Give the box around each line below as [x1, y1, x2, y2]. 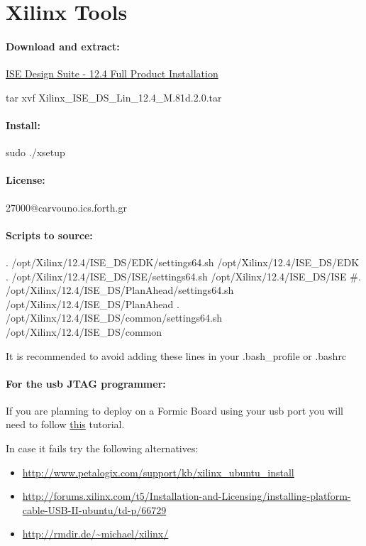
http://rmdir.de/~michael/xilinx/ [22, 526, 169, 541]
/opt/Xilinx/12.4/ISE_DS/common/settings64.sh [6, 310, 223, 325]
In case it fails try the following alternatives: [6, 441, 199, 456]
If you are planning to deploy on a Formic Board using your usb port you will [6, 403, 344, 417]
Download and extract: [6, 38, 120, 53]
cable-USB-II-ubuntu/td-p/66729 [22, 502, 167, 517]
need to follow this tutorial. [6, 417, 125, 432]
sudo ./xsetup [6, 145, 65, 160]
